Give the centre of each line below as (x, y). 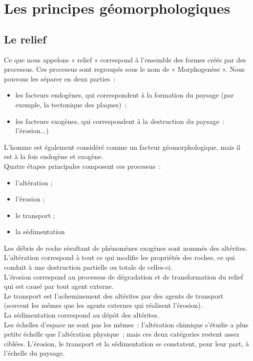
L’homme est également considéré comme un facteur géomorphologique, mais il (122, 147)
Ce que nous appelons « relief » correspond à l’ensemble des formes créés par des (125, 59)
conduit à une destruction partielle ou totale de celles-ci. (88, 267)
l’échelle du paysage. (34, 353)
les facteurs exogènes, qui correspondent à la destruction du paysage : (120, 121)
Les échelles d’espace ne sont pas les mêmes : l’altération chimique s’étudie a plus (126, 324)
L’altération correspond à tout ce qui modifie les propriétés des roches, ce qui (119, 257)
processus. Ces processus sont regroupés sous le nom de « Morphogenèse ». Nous (125, 69)
